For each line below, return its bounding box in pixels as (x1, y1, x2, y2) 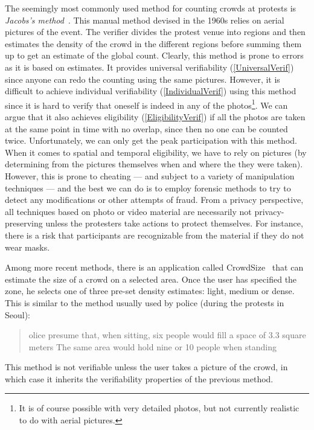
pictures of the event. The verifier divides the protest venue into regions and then (5, 25, 306, 38)
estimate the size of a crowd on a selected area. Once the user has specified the (5, 272, 297, 285)
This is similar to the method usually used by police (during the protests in (5, 296, 284, 309)
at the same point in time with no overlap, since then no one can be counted (5, 122, 288, 135)
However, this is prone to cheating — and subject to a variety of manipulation (5, 169, 295, 182)
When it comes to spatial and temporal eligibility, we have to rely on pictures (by (5, 146, 307, 158)
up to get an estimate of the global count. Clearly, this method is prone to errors (5, 49, 304, 62)
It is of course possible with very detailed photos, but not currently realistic (19, 402, 300, 414)
